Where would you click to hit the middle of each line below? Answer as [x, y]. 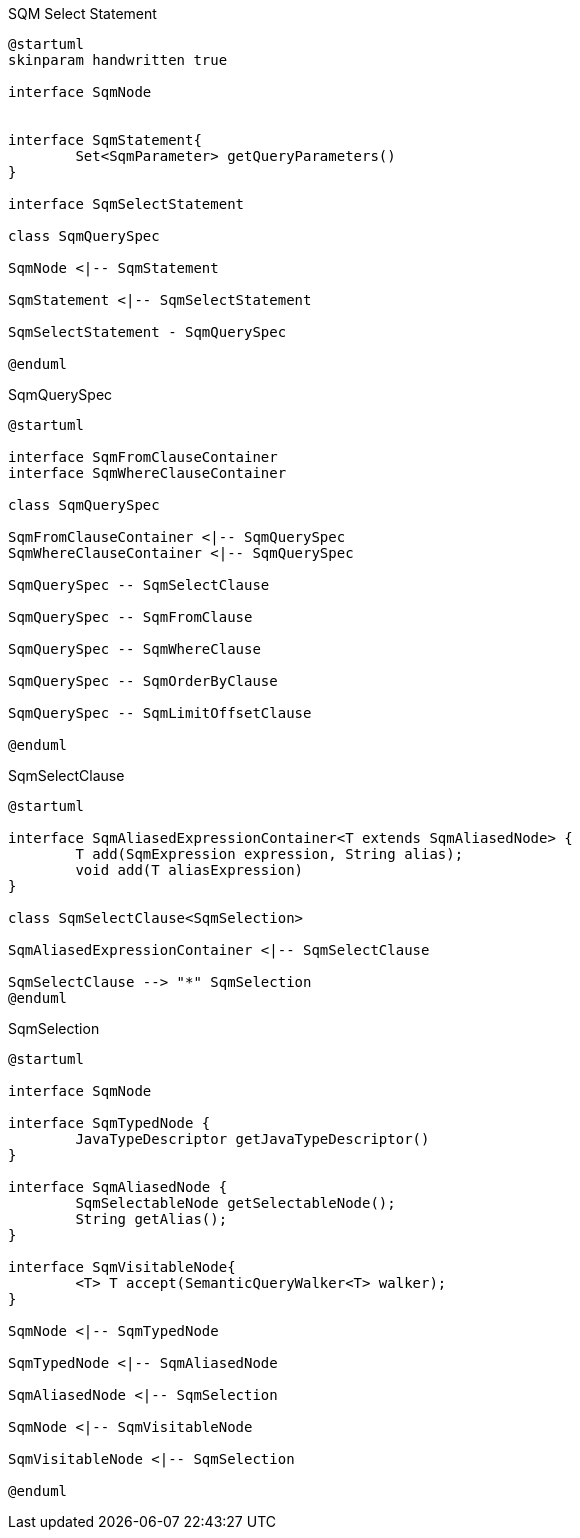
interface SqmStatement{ [105, 140]
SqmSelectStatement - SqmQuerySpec [147, 332]
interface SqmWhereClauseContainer [147, 473]
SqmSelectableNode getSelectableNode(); [235, 1203]
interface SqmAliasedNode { [118, 1187]
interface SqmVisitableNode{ [122, 1267]
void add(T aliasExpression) [189, 870]
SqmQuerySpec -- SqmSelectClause [139, 585]
